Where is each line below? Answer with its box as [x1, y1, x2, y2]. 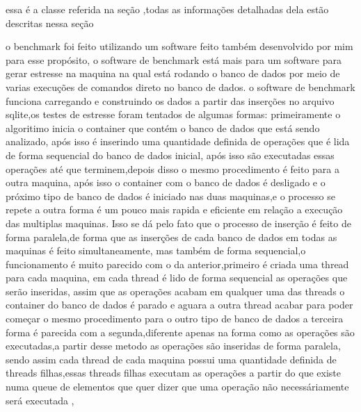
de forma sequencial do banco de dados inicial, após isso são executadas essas [6, 147, 335, 162]
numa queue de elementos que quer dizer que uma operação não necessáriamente [6, 379, 349, 394]
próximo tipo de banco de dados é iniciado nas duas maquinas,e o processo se [6, 188, 335, 203]
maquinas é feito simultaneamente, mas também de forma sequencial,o [6, 243, 306, 258]
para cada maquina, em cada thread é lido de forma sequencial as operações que [6, 270, 348, 285]
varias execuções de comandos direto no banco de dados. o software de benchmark [6, 79, 355, 94]
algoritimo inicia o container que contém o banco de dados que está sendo [6, 120, 320, 135]
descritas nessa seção [6, 15, 94, 30]
